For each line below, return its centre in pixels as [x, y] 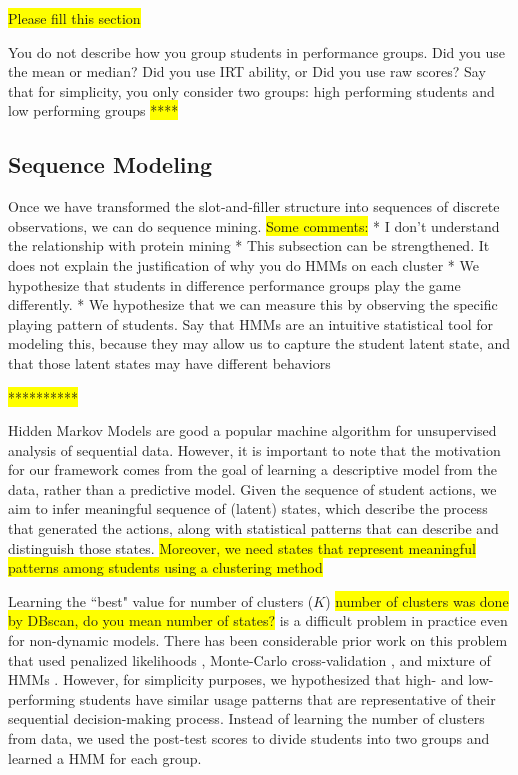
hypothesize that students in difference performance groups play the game [234, 284]
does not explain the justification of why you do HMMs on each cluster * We [243, 264]
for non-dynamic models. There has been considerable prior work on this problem [258, 640]
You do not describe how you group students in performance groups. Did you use [257, 51]
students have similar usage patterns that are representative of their [287, 698]
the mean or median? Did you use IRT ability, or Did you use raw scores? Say [247, 71]
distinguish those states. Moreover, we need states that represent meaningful [242, 547]
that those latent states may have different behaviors [169, 362]
